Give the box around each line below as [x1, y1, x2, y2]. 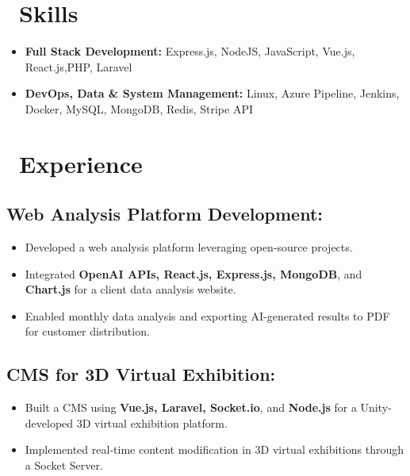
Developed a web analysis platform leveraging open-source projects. [25, 239, 353, 255]
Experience [19, 147, 143, 179]
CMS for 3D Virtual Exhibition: [6, 362, 276, 386]
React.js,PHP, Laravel [25, 58, 132, 75]
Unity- [360, 399, 392, 416]
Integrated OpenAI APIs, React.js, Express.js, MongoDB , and [25, 265, 362, 282]
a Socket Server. [25, 457, 103, 474]
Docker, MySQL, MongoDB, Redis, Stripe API [25, 100, 253, 117]
